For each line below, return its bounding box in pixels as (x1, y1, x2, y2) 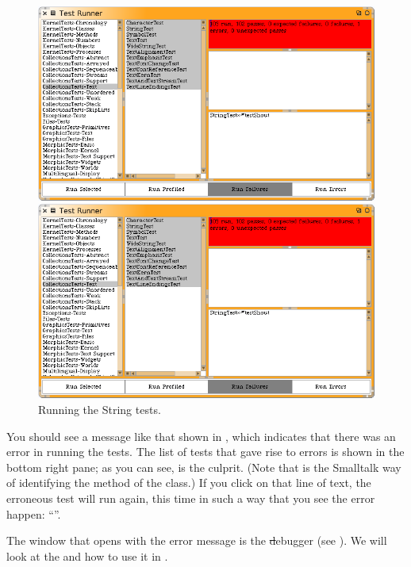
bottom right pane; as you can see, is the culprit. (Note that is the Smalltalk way (6, 458, 401, 475)
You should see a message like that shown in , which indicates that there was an (6, 427, 396, 444)
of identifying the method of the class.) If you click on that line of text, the (6, 474, 371, 491)
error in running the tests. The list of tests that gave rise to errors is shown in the (6, 443, 405, 460)
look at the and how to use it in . (6, 547, 168, 564)
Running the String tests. (38, 400, 161, 417)
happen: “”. (6, 505, 61, 522)
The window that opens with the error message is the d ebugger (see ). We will (6, 532, 387, 549)
